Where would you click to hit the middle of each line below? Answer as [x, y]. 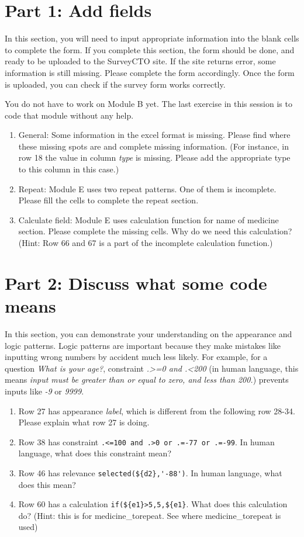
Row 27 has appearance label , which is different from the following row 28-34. [157, 410]
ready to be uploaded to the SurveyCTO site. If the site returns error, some [140, 61]
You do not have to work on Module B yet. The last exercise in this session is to [148, 104]
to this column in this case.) [69, 169]
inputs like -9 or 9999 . [44, 391]
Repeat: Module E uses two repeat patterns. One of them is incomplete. [147, 188]
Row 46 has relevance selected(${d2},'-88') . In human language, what [150, 472]
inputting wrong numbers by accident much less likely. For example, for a [136, 357]
